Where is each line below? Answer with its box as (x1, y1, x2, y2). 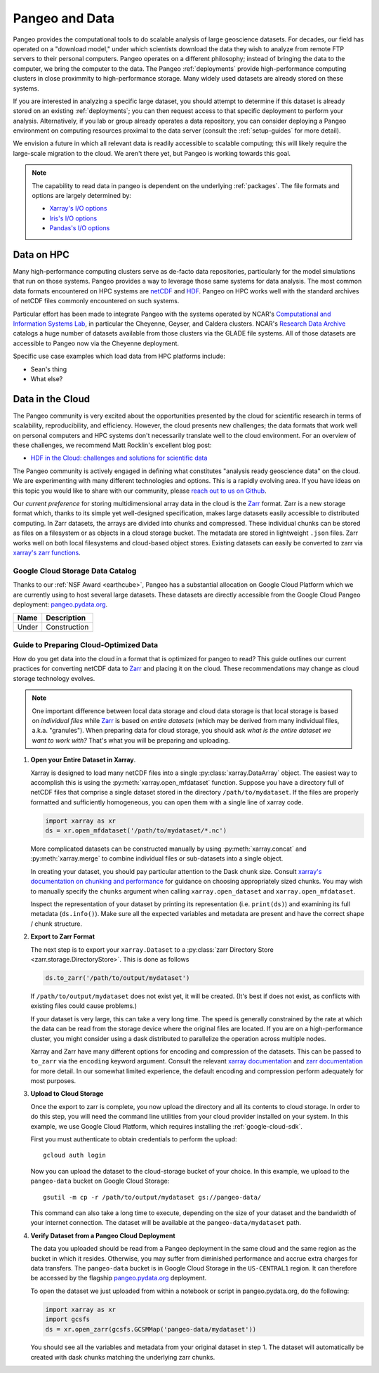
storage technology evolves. (13, 674, 95, 682)
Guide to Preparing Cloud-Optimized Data (13, 639, 158, 649)
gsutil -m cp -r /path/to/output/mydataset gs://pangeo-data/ (43, 1193, 262, 1201)
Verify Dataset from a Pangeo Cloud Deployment (30, 1231, 175, 1240)
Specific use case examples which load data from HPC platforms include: (13, 352, 226, 361)
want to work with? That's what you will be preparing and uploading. (32, 736, 230, 744)
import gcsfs (45, 1315, 91, 1323)
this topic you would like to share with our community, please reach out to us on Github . (13, 486, 267, 495)
